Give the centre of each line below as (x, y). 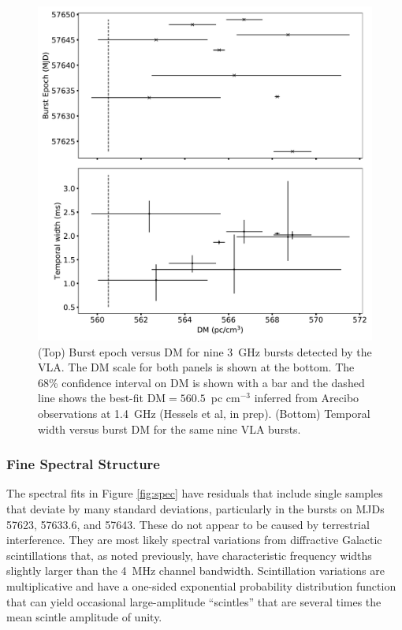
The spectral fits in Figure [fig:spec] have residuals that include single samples (195, 493)
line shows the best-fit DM (102, 398)
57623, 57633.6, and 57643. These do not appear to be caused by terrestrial (188, 524)
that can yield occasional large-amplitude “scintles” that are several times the (194, 601)
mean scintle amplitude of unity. (84, 617)
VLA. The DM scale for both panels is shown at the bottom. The (196, 367)
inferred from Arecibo (307, 398)
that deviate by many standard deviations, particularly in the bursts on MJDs (195, 508)
